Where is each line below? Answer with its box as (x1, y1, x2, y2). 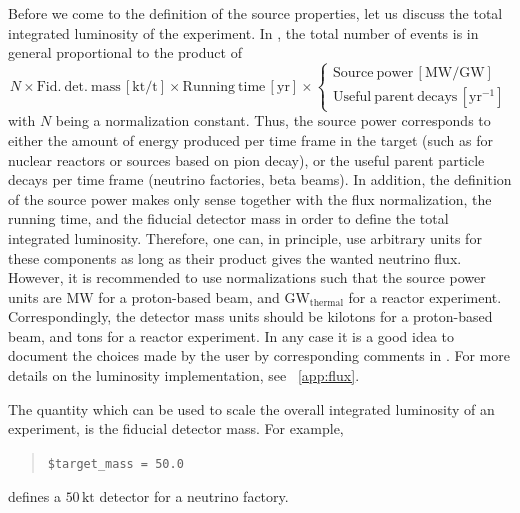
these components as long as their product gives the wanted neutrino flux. (8, 247, 462, 268)
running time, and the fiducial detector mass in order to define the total (8, 208, 449, 229)
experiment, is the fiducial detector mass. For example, (8, 418, 344, 439)
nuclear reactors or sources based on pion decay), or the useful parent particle (8, 149, 485, 170)
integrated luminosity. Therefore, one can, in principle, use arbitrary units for (8, 227, 482, 248)
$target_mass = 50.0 (47, 456, 184, 471)
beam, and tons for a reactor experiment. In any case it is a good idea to (8, 325, 455, 346)
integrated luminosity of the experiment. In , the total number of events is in (8, 22, 479, 43)
